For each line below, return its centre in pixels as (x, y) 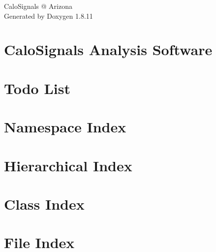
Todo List (37, 88)
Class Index (44, 204)
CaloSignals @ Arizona (38, 6)
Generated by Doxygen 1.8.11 (48, 16)
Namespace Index (65, 127)
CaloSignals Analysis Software (108, 49)
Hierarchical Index (68, 165)
